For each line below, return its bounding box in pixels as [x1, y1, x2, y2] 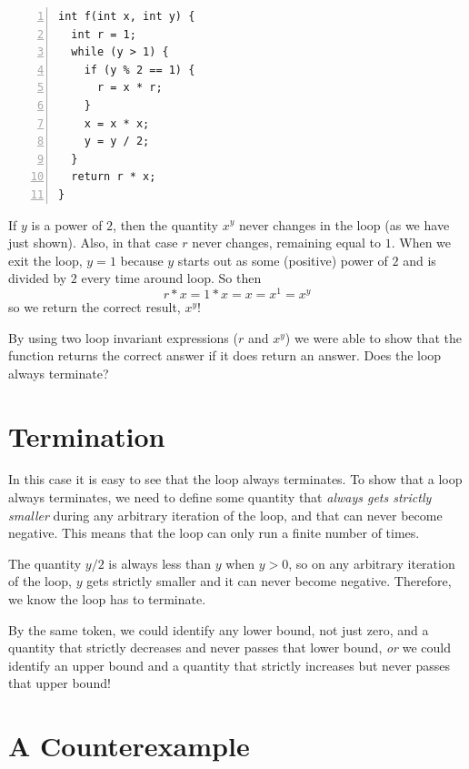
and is [403, 250, 436, 269]
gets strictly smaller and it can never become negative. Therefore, [86, 572, 452, 591]
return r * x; [71, 170, 156, 184]
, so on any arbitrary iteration [288, 553, 455, 572]
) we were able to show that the [284, 328, 462, 347]
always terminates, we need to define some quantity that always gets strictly [8, 488, 432, 507]
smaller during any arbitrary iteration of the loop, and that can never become [8, 505, 443, 524]
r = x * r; [96, 81, 163, 95]
